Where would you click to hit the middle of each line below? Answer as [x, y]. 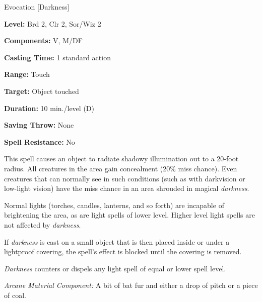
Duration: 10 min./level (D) [49, 108]
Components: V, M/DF [43, 40]
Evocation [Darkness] [37, 7]
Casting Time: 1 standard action [57, 57]
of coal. [15, 295]
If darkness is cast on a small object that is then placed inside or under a [117, 241]
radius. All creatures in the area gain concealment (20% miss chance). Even [121, 168]
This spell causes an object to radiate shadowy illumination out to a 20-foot [121, 159]
